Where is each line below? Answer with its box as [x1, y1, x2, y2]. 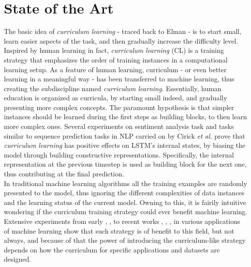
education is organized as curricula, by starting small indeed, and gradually [4, 93, 227, 103]
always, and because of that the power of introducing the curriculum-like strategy [4, 235, 246, 245]
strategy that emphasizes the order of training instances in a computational [4, 54, 228, 64]
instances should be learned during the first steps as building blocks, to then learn [4, 111, 247, 122]
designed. [4, 254, 31, 264]
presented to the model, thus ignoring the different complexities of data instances [4, 188, 245, 198]
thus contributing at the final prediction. [4, 169, 124, 179]
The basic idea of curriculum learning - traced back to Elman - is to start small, [4, 26, 241, 36]
